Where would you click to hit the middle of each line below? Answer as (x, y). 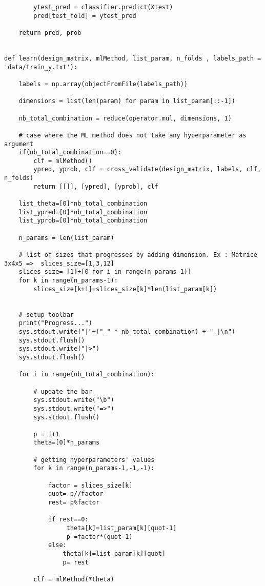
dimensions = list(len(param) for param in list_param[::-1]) (127, 101)
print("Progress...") (55, 323)
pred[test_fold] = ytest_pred (85, 16)
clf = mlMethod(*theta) (74, 579)
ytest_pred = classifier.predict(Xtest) (103, 7)
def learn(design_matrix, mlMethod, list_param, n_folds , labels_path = (133, 58)
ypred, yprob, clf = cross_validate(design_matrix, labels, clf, (147, 169)
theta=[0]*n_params (67, 443)
